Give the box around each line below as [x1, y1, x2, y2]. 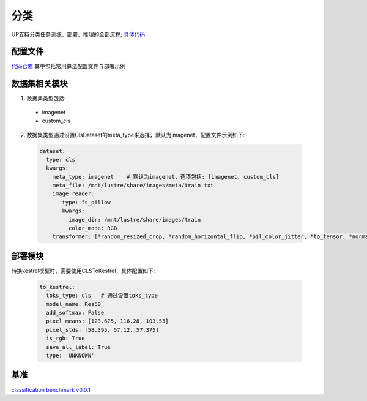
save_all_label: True [46, 343, 111, 350]
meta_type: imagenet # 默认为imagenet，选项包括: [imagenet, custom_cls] [52, 173, 280, 180]
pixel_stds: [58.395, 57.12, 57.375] [46, 326, 159, 333]
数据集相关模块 [11, 78, 68, 89]
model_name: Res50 [46, 301, 101, 307]
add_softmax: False [46, 309, 105, 317]
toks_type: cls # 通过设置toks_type [46, 292, 158, 299]
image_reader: [52, 190, 95, 197]
